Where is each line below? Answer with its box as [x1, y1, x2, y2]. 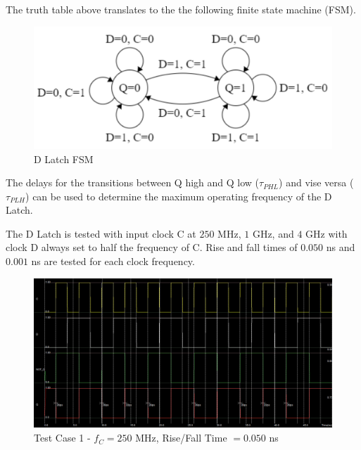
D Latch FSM [34, 151, 94, 166]
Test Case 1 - [34, 430, 91, 445]
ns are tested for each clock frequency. [31, 254, 195, 269]
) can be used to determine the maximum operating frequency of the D [25, 188, 332, 203]
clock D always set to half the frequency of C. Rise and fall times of [6, 240, 298, 255]
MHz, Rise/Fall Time [135, 430, 227, 445]
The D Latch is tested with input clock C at [6, 226, 196, 240]
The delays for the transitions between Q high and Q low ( [6, 175, 260, 190]
